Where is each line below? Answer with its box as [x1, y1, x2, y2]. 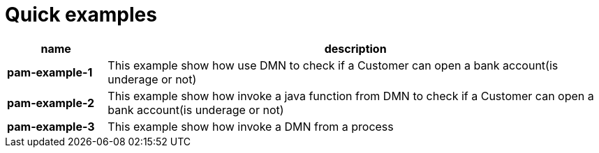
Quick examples [5, 3, 157, 26]
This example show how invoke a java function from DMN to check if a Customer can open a [108, 88, 594, 103]
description [324, 41, 387, 56]
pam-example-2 [7, 95, 95, 110]
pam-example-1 [7, 65, 93, 79]
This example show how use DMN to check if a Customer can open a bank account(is [108, 58, 559, 72]
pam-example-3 [7, 119, 95, 134]
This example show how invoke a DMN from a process [108, 119, 394, 134]
